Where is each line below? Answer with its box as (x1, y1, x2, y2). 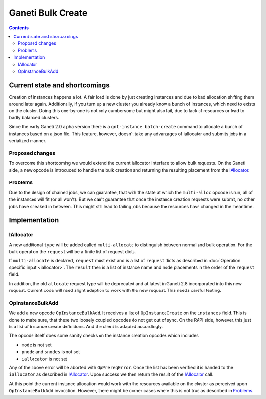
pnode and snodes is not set (21, 349, 80, 355)
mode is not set (21, 342, 52, 348)
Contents (9, 25, 29, 31)
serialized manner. (9, 138, 47, 144)
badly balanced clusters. (9, 114, 59, 120)
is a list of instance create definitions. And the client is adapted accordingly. (9, 324, 163, 330)
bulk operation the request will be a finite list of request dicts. (9, 249, 136, 254)
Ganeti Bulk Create (9, 7, 88, 18)
